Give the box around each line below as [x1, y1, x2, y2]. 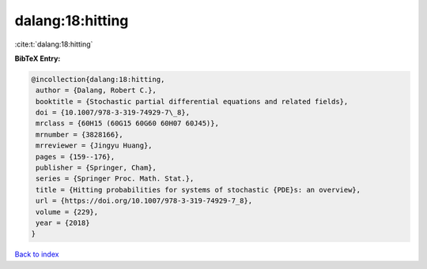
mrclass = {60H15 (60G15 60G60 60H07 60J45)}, [36, 119, 219, 128]
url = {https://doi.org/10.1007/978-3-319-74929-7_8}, [36, 196, 253, 205]
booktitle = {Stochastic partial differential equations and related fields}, [36, 97, 349, 106]
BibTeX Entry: [14, 54, 61, 63]
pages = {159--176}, [36, 152, 115, 161]
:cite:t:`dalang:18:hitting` [14, 39, 93, 49]
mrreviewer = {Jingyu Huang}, [36, 141, 153, 150]
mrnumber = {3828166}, [36, 130, 124, 139]
